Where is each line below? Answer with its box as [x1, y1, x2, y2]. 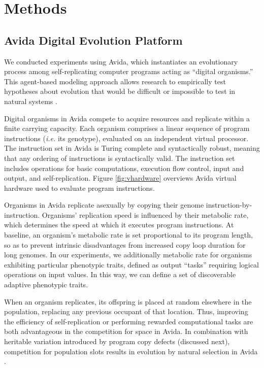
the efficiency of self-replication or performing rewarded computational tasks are [4, 316, 253, 326]
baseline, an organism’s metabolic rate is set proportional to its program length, [4, 229, 253, 240]
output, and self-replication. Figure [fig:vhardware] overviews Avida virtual [4, 173, 237, 183]
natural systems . [4, 95, 57, 106]
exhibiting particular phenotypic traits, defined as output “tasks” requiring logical [4, 259, 259, 270]
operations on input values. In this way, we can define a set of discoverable [4, 269, 236, 280]
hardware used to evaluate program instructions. [4, 182, 155, 193]
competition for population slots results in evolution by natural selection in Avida [4, 346, 258, 356]
